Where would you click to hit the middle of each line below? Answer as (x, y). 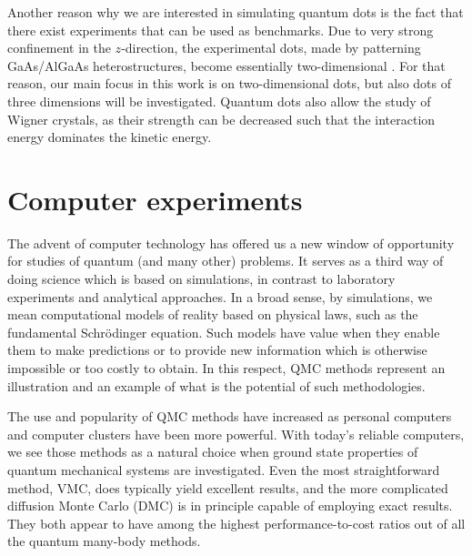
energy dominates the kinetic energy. (110, 137)
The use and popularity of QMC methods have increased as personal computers (230, 416)
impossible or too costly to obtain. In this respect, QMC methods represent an (226, 368)
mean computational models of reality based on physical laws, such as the (213, 314)
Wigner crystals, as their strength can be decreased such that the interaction (221, 119)
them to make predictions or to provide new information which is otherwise (217, 350)
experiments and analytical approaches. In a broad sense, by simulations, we (220, 296)
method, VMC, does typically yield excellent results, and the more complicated (228, 487)
